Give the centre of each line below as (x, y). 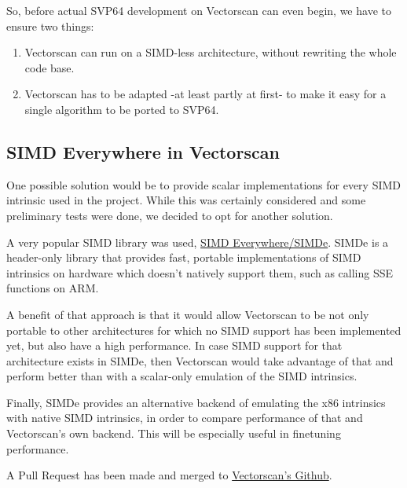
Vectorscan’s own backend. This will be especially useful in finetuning (174, 433)
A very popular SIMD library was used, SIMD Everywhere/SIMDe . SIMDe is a (198, 242)
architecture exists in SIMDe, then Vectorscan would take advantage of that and (200, 360)
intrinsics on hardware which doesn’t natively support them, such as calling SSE (200, 272)
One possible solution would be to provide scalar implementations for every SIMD (204, 184)
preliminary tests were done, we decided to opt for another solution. (170, 215)
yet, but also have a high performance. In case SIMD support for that (174, 345)
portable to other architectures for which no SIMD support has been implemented (204, 330)
